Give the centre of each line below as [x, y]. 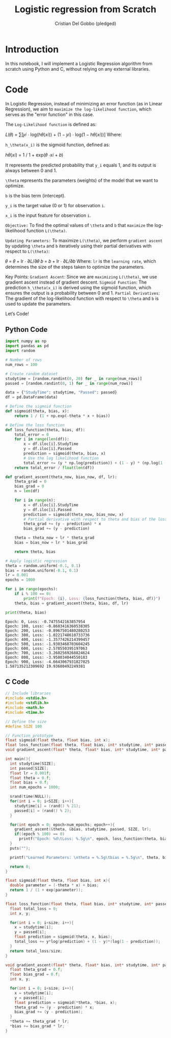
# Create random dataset [32, 374]
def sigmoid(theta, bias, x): [37, 411]
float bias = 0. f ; [30, 782]
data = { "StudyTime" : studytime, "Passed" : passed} [61, 392]
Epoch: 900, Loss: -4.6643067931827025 [48, 662]
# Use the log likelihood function [61, 458]
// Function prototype [29, 736]
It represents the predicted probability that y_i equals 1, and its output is [81, 165]
